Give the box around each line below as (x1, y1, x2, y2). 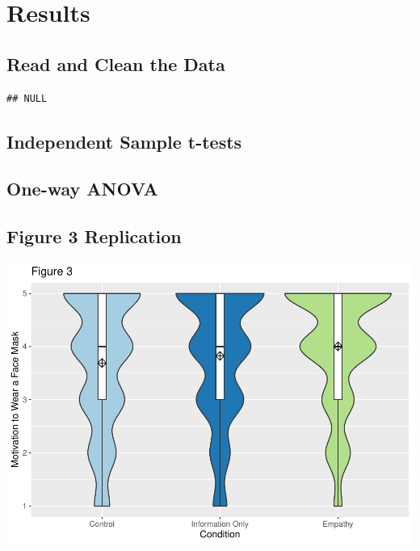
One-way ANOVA (6, 176, 158, 201)
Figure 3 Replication (6, 224, 182, 249)
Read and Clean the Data (6, 51, 225, 76)
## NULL (6, 92, 48, 104)
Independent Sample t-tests (6, 128, 242, 154)
